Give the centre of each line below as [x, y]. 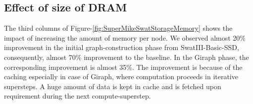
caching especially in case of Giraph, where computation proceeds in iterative [121, 77]
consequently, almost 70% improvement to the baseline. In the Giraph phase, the [126, 57]
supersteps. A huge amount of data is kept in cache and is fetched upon [113, 86]
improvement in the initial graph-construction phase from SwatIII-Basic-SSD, [122, 47]
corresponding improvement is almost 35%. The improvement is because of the [123, 67]
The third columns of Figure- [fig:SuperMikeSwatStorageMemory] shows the [118, 28]
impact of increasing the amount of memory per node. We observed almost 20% [125, 37]
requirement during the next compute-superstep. [77, 96]
